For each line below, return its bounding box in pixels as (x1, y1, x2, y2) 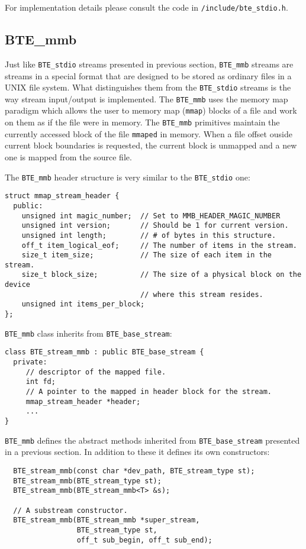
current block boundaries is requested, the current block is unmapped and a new (5, 139, 297, 151)
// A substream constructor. (13, 506, 128, 515)
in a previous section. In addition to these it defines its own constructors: (5, 445, 270, 458)
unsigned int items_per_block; (21, 300, 145, 309)
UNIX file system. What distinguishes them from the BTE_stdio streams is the (5, 81, 291, 93)
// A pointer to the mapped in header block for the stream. (25, 387, 272, 396)
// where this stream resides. (140, 290, 263, 299)
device (5, 280, 30, 289)
